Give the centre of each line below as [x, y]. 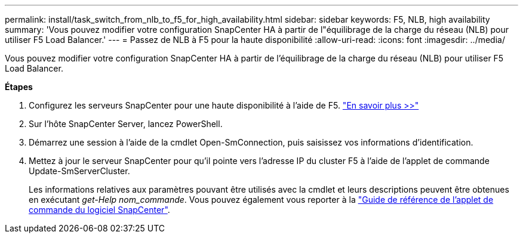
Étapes [19, 87]
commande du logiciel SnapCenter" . [99, 210]
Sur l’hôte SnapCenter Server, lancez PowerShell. [126, 124]
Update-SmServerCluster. [79, 171]
